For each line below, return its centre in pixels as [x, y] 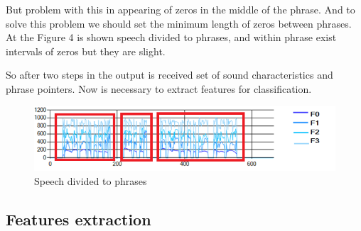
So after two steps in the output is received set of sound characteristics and [169, 75]
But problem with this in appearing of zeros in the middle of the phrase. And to [180, 9]
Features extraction [79, 219]
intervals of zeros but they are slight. [86, 51]
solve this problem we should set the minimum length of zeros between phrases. [179, 23]
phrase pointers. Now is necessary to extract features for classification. [159, 88]
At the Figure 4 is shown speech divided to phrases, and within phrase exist [171, 37]
